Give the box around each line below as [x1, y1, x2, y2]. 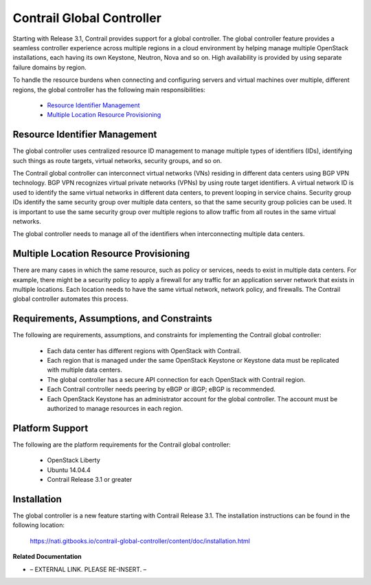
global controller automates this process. [12, 295, 128, 303]
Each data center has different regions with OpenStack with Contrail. [47, 346, 242, 354]
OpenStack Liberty [47, 456, 101, 465]
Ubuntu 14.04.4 [47, 465, 91, 474]
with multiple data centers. [47, 365, 123, 374]
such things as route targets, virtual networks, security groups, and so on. [12, 156, 223, 164]
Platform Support [12, 422, 89, 434]
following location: [12, 521, 65, 529]
